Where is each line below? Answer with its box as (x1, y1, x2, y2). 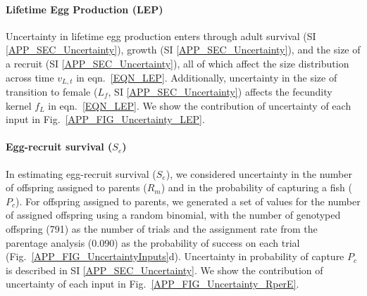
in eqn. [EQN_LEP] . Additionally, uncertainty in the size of (76, 70, 337, 84)
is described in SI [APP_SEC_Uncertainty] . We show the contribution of (6, 262, 323, 277)
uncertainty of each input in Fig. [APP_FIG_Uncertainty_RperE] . (6, 276, 299, 291)
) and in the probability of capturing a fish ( (161, 180, 352, 195)
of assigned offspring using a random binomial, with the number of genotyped (6, 207, 341, 222)
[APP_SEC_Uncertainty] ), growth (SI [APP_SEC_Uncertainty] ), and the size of (6, 42, 361, 57)
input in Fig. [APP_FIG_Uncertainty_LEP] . (6, 112, 205, 127)
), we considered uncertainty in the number (166, 166, 352, 181)
